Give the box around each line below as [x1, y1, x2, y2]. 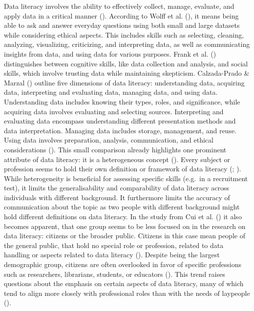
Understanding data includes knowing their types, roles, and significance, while [4, 96, 240, 106]
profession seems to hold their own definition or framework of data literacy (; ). [4, 164, 241, 174]
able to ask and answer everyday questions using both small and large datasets [4, 20, 240, 30]
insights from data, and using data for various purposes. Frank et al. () [4, 48, 216, 59]
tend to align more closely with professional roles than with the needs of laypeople [4, 288, 250, 298]
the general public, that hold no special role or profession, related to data [4, 240, 224, 250]
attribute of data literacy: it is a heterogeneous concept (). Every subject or [4, 154, 231, 164]
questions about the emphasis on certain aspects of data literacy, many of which [4, 278, 244, 289]
